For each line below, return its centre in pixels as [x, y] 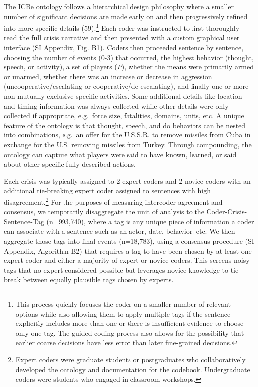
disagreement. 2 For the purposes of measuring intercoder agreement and [113, 201]
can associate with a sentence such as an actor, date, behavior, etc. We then [120, 231]
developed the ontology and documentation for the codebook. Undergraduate [133, 369]
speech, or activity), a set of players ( [61, 67]
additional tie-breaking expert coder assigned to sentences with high [107, 190]
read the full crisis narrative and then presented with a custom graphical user [122, 37]
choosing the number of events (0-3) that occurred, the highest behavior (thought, [129, 57]
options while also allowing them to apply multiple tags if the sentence [123, 313]
